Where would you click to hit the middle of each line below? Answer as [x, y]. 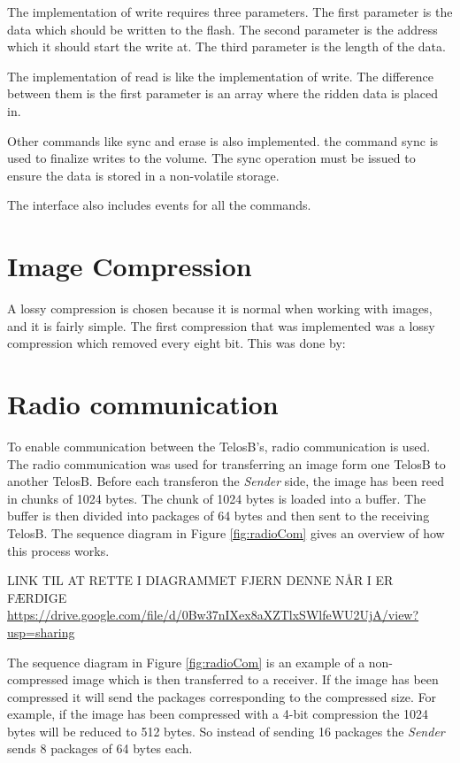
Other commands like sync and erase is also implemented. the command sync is [223, 140]
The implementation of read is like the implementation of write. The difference [220, 76]
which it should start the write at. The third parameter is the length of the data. [226, 46]
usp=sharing [41, 632]
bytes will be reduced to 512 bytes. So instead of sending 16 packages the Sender [226, 731]
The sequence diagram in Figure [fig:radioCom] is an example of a [186, 662]
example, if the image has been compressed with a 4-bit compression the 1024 [218, 714]
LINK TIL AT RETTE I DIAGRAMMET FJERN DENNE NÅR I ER [200, 580]
